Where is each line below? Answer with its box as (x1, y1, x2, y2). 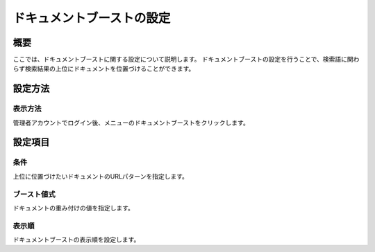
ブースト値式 (12, 189, 56, 199)
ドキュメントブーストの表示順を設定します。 (12, 235, 140, 244)
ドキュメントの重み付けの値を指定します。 (12, 204, 135, 212)
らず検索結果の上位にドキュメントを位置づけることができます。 (12, 64, 195, 73)
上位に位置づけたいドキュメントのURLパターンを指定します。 (12, 172, 189, 180)
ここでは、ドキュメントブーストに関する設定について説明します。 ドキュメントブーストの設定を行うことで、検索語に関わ (12, 55, 360, 64)
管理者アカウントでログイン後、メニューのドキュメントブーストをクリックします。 (12, 118, 249, 127)
